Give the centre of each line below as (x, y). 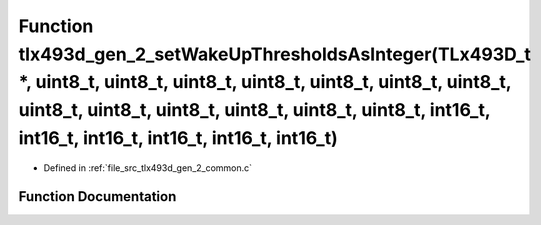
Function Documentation (97, 196)
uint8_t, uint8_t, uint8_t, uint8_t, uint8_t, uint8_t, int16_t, (254, 110)
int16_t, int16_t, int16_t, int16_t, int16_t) (178, 137)
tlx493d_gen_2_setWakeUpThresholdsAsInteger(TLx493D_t (275, 54)
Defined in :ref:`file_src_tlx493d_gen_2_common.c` (148, 167)
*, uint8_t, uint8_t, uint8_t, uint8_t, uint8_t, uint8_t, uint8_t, (265, 82)
